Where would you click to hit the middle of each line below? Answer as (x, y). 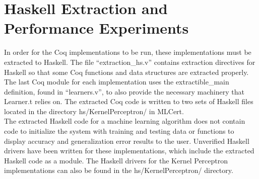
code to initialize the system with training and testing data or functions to (119, 131)
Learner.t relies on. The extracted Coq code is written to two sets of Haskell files (129, 101)
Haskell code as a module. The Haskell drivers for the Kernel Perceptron (116, 160)
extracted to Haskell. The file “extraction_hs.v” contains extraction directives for (130, 62)
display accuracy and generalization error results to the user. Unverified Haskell (127, 141)
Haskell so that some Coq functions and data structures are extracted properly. (126, 72)
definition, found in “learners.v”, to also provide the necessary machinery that (124, 91)
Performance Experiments (96, 28)
